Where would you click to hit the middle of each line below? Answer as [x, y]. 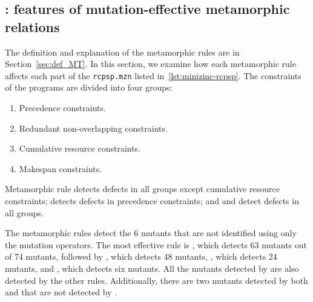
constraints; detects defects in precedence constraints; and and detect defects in [152, 201]
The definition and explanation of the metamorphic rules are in [122, 52]
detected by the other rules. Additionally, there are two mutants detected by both [156, 280]
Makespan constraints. [61, 168]
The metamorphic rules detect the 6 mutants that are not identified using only [151, 233]
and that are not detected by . [61, 292]
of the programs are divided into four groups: [89, 87]
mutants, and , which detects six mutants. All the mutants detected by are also [152, 268]
